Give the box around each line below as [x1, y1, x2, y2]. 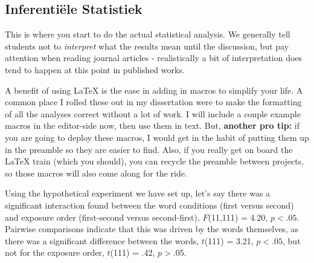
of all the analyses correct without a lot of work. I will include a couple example [5, 107, 301, 120]
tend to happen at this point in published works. [5, 63, 185, 76]
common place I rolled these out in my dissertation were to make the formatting [5, 96, 302, 108]
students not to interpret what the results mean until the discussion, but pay [5, 39, 289, 52]
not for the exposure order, [5, 246, 104, 259]
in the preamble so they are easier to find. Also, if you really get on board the [5, 143, 293, 155]
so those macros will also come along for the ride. [5, 166, 187, 179]
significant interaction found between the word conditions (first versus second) [5, 198, 294, 211]
